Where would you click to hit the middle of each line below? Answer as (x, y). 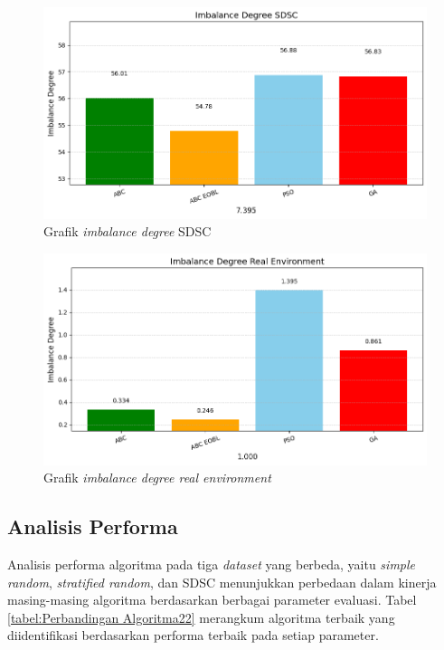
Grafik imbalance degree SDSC (128, 231)
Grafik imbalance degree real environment (157, 478)
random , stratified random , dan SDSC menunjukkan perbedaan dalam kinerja (222, 582)
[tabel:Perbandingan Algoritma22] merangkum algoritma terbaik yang (201, 617)
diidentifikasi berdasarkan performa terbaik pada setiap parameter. (193, 635)
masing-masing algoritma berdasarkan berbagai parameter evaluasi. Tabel (212, 600)
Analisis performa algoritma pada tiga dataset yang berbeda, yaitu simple (212, 564)
